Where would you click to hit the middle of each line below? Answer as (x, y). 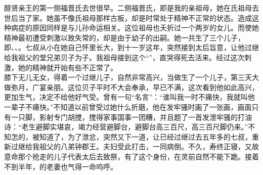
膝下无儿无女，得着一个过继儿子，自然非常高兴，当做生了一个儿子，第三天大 (131, 77)
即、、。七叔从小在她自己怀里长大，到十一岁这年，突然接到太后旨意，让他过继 (131, 47)
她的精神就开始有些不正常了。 (68, 67)
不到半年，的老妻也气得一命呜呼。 (61, 166)
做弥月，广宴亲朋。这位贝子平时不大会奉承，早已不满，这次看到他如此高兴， (131, 87)
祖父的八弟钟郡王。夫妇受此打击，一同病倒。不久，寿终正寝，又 (145, 146)
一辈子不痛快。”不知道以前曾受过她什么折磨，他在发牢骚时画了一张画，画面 (128, 106)
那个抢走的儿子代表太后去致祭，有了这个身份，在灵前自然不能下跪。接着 (138, 156)
